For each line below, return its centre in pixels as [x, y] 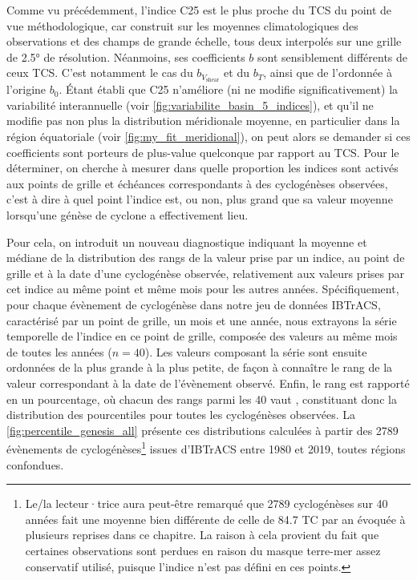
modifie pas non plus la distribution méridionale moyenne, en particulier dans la [203, 121]
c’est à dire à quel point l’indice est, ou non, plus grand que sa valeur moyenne [200, 199]
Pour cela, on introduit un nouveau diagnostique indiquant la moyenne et [187, 242]
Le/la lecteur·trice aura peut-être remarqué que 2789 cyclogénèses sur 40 [206, 503]
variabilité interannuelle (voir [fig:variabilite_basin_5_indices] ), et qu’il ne [190, 105]
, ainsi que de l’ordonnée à [328, 72]
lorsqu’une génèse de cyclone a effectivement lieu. [128, 214]
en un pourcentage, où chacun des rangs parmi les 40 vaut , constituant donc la [202, 399]
